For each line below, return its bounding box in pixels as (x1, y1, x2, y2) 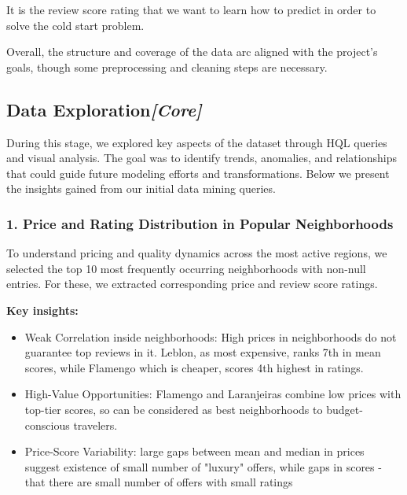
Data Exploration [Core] (6, 97, 202, 121)
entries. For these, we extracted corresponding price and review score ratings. (6, 275, 378, 292)
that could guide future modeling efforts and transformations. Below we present (6, 164, 390, 181)
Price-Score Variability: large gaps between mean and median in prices (24, 443, 365, 460)
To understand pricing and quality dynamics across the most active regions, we (6, 245, 387, 261)
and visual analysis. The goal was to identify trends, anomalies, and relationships (6, 150, 397, 166)
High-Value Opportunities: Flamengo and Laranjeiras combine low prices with (24, 386, 401, 402)
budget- (326, 401, 363, 417)
